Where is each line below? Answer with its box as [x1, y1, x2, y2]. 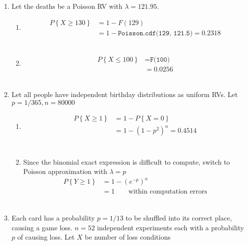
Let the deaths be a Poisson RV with [11, 1, 123, 11]
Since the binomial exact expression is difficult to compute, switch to [23, 156, 230, 167]
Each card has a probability [11, 213, 95, 223]
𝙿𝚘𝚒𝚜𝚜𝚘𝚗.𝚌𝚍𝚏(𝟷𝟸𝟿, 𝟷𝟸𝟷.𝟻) [118, 29, 193, 37]
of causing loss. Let [17, 232, 75, 242]
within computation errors [128, 188, 207, 196]
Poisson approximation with [23, 166, 107, 176]
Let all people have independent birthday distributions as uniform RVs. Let [11, 89, 238, 99]
